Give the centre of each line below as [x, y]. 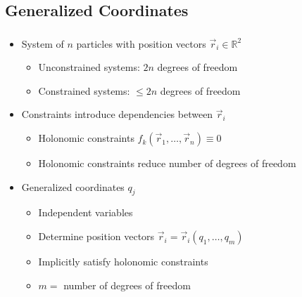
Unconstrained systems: [89, 67]
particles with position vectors [141, 43]
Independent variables [86, 212]
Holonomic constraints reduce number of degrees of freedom [167, 163]
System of [43, 43]
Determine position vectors [96, 236]
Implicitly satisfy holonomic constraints [123, 262]
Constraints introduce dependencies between [117, 114]
